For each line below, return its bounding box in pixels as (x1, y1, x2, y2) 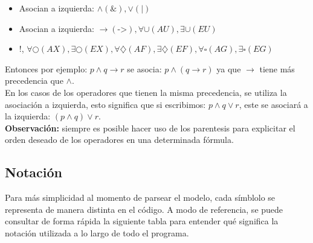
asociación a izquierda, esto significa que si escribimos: (5, 98, 206, 110)
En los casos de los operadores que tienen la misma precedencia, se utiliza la (5, 86, 287, 98)
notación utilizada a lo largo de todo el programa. (5, 226, 189, 239)
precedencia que (5, 74, 63, 87)
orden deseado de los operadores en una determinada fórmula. (5, 133, 234, 146)
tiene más (259, 62, 295, 75)
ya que (216, 62, 241, 75)
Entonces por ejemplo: (5, 62, 88, 75)
